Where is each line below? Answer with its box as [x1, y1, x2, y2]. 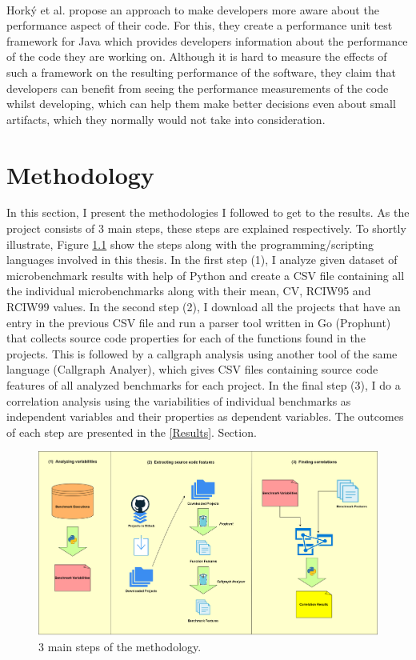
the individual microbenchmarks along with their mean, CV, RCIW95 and [6, 282, 371, 299]
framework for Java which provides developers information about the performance [6, 32, 408, 49]
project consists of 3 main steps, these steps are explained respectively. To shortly [6, 220, 406, 237]
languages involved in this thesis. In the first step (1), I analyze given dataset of [6, 251, 398, 268]
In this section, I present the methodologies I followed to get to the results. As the [6, 204, 410, 221]
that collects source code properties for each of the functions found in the [6, 330, 366, 346]
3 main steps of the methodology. [38, 638, 202, 654]
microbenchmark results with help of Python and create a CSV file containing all [6, 266, 405, 283]
